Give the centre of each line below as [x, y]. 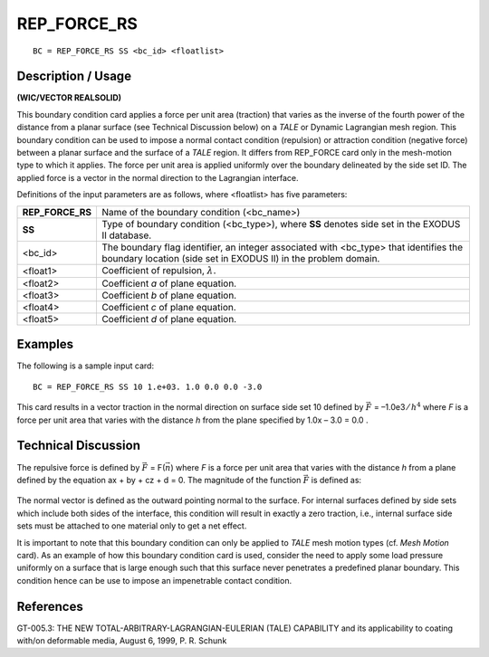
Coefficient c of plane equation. [169, 307]
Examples [45, 344]
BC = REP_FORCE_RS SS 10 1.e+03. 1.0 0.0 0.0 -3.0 [148, 386]
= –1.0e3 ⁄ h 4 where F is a [421, 407]
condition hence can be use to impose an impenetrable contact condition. [154, 580]
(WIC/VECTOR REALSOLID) [69, 98]
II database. [126, 235]
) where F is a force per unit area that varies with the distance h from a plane [313, 467]
